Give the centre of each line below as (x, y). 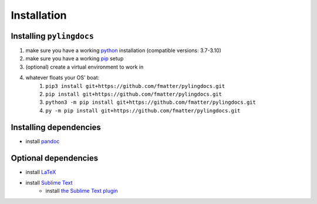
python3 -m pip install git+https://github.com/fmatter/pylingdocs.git (151, 102)
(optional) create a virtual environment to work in (85, 67)
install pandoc (43, 141)
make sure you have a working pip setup (75, 59)
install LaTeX (41, 172)
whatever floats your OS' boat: (63, 78)
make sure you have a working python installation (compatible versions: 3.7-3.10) (123, 50)
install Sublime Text (49, 183)
